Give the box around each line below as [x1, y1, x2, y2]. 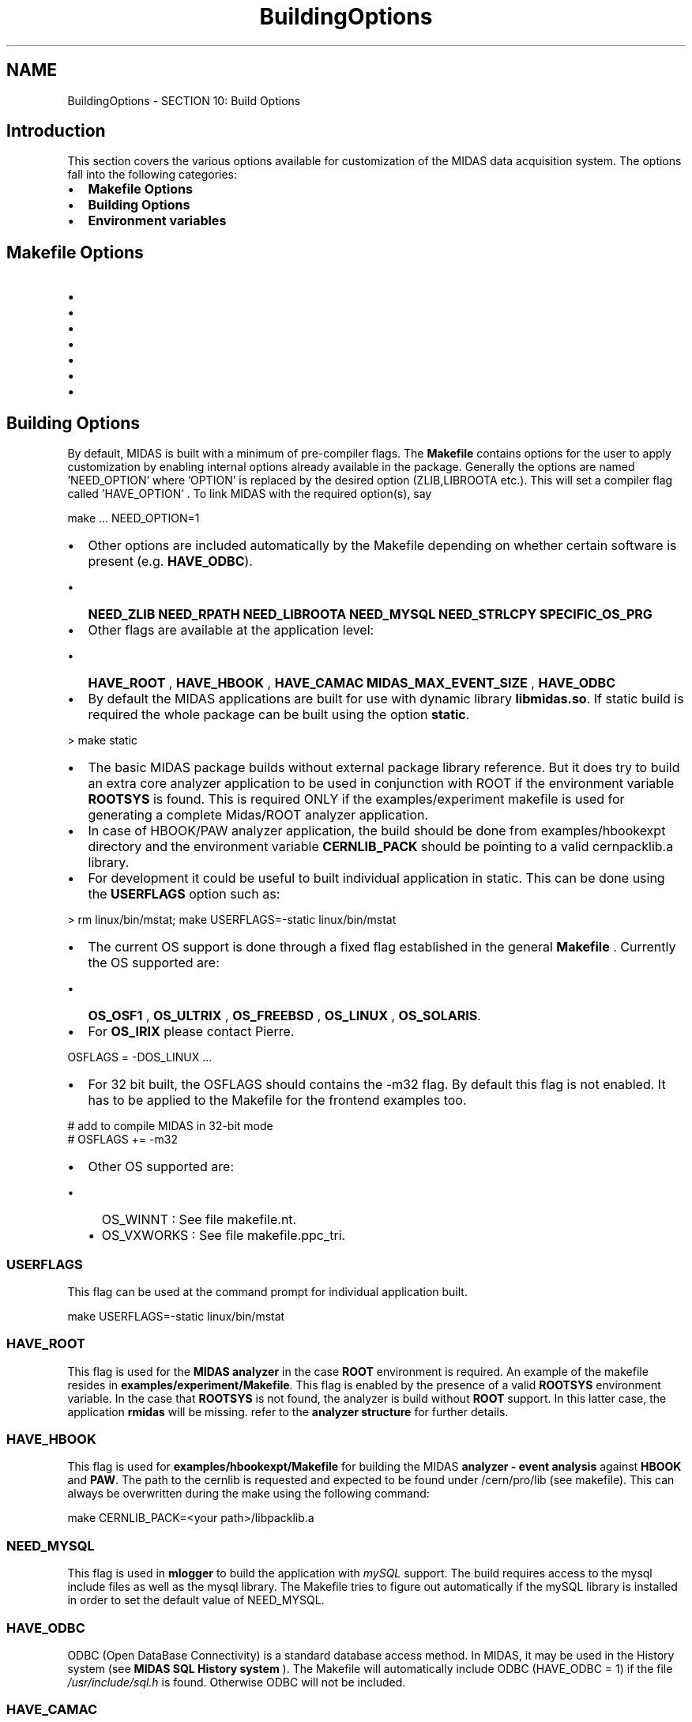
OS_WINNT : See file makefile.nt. [101, 1211, 297, 1228]
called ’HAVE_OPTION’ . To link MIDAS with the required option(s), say [67, 487, 432, 501]
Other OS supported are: [88, 1159, 235, 1175]
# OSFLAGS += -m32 [67, 1132, 178, 1147]
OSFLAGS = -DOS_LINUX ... [67, 1050, 212, 1064]
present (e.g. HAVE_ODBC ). [88, 553, 253, 570]
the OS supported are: [88, 955, 220, 971]
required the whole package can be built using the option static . [88, 707, 470, 723]
